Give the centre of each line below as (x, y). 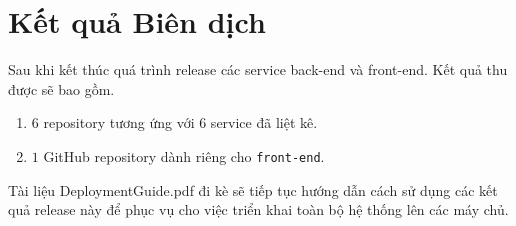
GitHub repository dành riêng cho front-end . (184, 155)
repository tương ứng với (119, 122)
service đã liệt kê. (264, 122)
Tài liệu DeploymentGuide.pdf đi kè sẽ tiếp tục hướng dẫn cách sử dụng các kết (253, 189)
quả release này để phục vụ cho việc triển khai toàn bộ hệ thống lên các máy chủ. (258, 209)
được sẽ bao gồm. (61, 88)
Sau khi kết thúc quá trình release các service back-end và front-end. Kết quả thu (258, 69)
